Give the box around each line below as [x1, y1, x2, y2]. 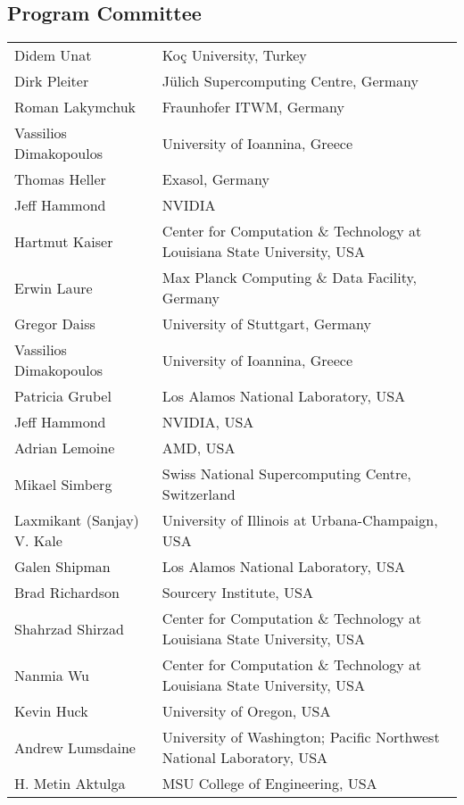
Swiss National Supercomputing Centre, [162, 463, 411, 485]
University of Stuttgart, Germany [162, 313, 371, 335]
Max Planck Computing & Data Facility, [162, 267, 417, 288]
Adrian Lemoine [14, 437, 115, 459]
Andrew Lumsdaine [14, 736, 136, 758]
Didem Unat [14, 45, 92, 66]
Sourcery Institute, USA [162, 582, 313, 603]
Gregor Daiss [14, 313, 95, 335]
